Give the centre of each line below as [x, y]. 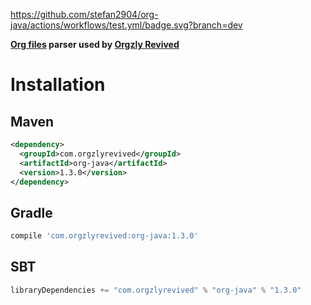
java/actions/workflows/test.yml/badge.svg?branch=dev [126, 25]
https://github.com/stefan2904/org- [84, 14]
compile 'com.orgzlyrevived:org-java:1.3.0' [104, 236]
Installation [58, 85]
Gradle [31, 212]
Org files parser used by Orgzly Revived [95, 44]
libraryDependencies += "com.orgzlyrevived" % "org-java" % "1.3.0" [156, 290]
